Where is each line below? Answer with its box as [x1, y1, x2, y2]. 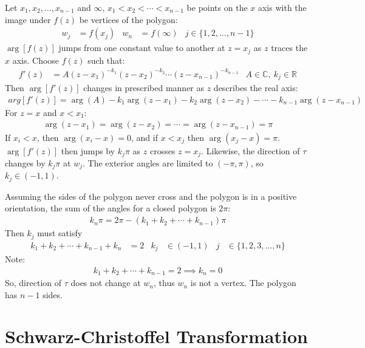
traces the [271, 41, 308, 54]
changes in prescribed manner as [83, 81, 205, 94]
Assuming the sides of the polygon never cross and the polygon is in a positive [5, 189, 297, 202]
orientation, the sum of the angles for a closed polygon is [5, 202, 216, 214]
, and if [131, 131, 158, 143]
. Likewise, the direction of [201, 144, 300, 157]
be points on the [186, 1, 248, 13]
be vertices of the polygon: [79, 13, 178, 26]
